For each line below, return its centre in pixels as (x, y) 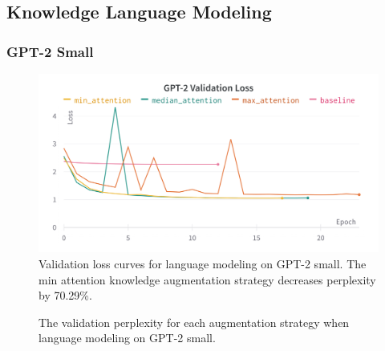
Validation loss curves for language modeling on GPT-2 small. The (203, 263)
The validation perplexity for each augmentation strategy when (194, 322)
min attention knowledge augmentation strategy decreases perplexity (207, 279)
